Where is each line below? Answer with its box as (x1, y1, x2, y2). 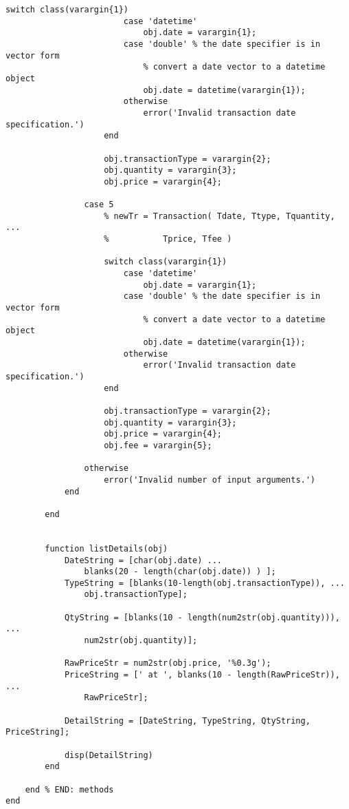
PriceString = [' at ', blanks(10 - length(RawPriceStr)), (64, 670, 340, 680)
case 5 (84, 200, 114, 210)
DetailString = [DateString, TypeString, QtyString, (64, 715, 311, 726)
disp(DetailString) (64, 750, 153, 760)
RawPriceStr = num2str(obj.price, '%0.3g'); (64, 658, 271, 669)
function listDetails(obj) (45, 543, 168, 554)
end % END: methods (25, 784, 114, 795)
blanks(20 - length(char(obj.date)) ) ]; (84, 567, 276, 577)
